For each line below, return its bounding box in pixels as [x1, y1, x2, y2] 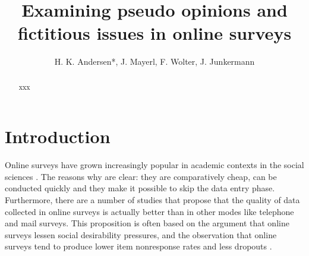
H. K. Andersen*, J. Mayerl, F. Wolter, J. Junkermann [54, 55, 255, 68]
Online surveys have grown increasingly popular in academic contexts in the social [5, 159, 304, 171]
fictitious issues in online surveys [17, 21, 292, 45]
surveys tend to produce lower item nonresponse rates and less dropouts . [5, 240, 272, 252]
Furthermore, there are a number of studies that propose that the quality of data [5, 194, 300, 206]
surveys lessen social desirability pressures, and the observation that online [5, 228, 277, 241]
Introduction [5, 124, 111, 148]
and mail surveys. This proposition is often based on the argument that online [5, 217, 289, 229]
